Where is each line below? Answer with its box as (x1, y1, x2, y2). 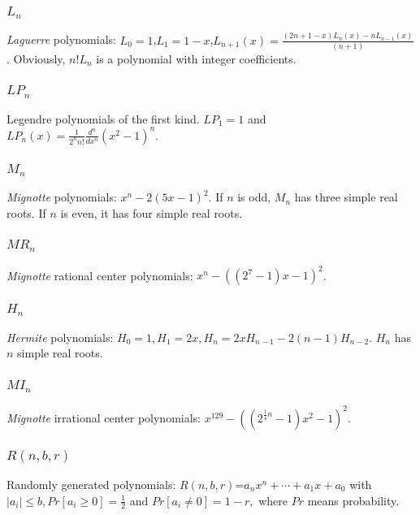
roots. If (6, 204, 46, 221)
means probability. (307, 491, 400, 509)
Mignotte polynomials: (6, 188, 117, 206)
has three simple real (294, 188, 398, 206)
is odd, (237, 188, 271, 206)
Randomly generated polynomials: (6, 475, 176, 492)
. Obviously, (6, 50, 66, 67)
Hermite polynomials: (6, 328, 114, 345)
